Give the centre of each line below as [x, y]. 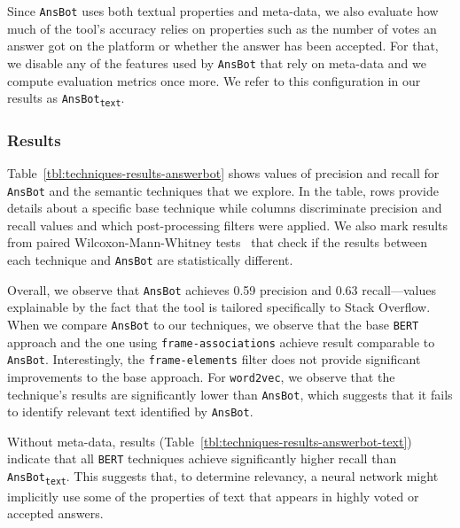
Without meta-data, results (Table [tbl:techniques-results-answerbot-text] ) [210, 441]
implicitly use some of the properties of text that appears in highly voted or [213, 496]
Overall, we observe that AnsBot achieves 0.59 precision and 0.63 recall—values [222, 289]
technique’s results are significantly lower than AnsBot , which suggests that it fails [230, 394]
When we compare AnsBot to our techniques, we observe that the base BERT [213, 324]
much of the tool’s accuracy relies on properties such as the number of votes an [222, 28]
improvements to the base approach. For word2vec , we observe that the [201, 376]
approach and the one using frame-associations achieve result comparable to [221, 342]
